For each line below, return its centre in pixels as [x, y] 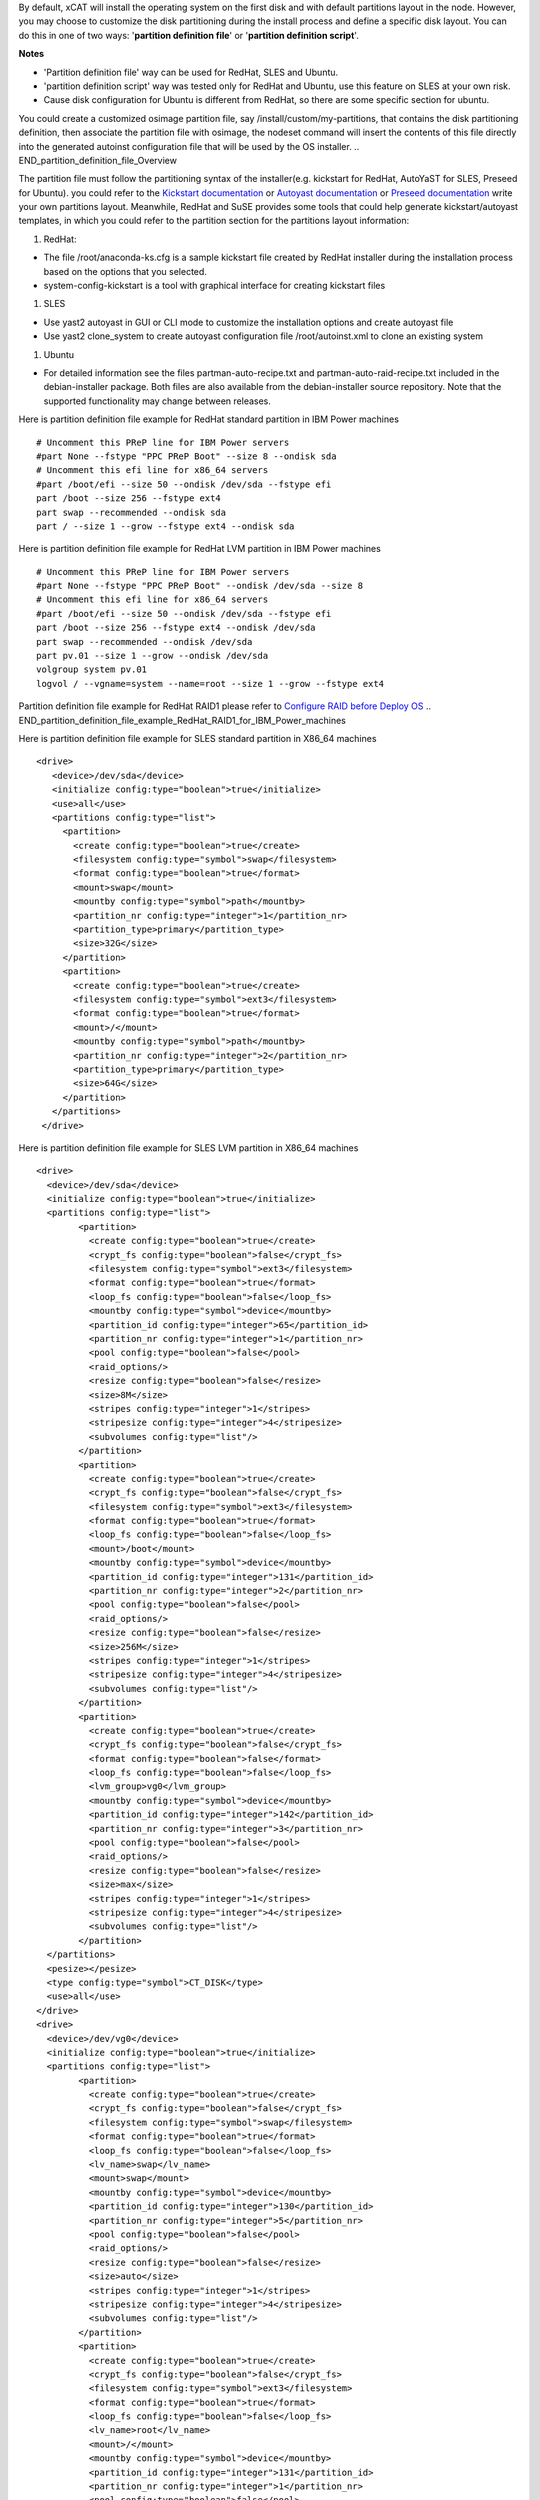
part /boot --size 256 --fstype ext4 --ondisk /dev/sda [176, 628]
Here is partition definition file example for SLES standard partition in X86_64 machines [197, 738]
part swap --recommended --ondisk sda [131, 512]
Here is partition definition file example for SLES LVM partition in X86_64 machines [188, 1147]
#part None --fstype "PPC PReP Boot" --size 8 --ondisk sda [186, 456]
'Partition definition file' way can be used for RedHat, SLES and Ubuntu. [191, 72]
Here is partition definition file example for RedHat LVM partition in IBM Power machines [200, 549]
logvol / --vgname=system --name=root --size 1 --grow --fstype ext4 [210, 683]
